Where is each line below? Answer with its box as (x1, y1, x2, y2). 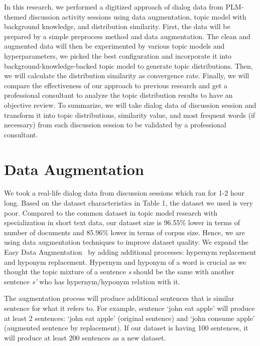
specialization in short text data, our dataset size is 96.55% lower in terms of (4, 217, 240, 228)
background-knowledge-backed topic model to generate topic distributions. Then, (4, 60, 253, 71)
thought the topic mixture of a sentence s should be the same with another (4, 266, 235, 277)
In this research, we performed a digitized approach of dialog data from (4, 2, 223, 12)
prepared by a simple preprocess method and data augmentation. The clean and (4, 31, 250, 41)
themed (4, 11, 27, 22)
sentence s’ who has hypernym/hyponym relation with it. (4, 276, 180, 286)
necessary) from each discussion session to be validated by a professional (4, 119, 226, 130)
